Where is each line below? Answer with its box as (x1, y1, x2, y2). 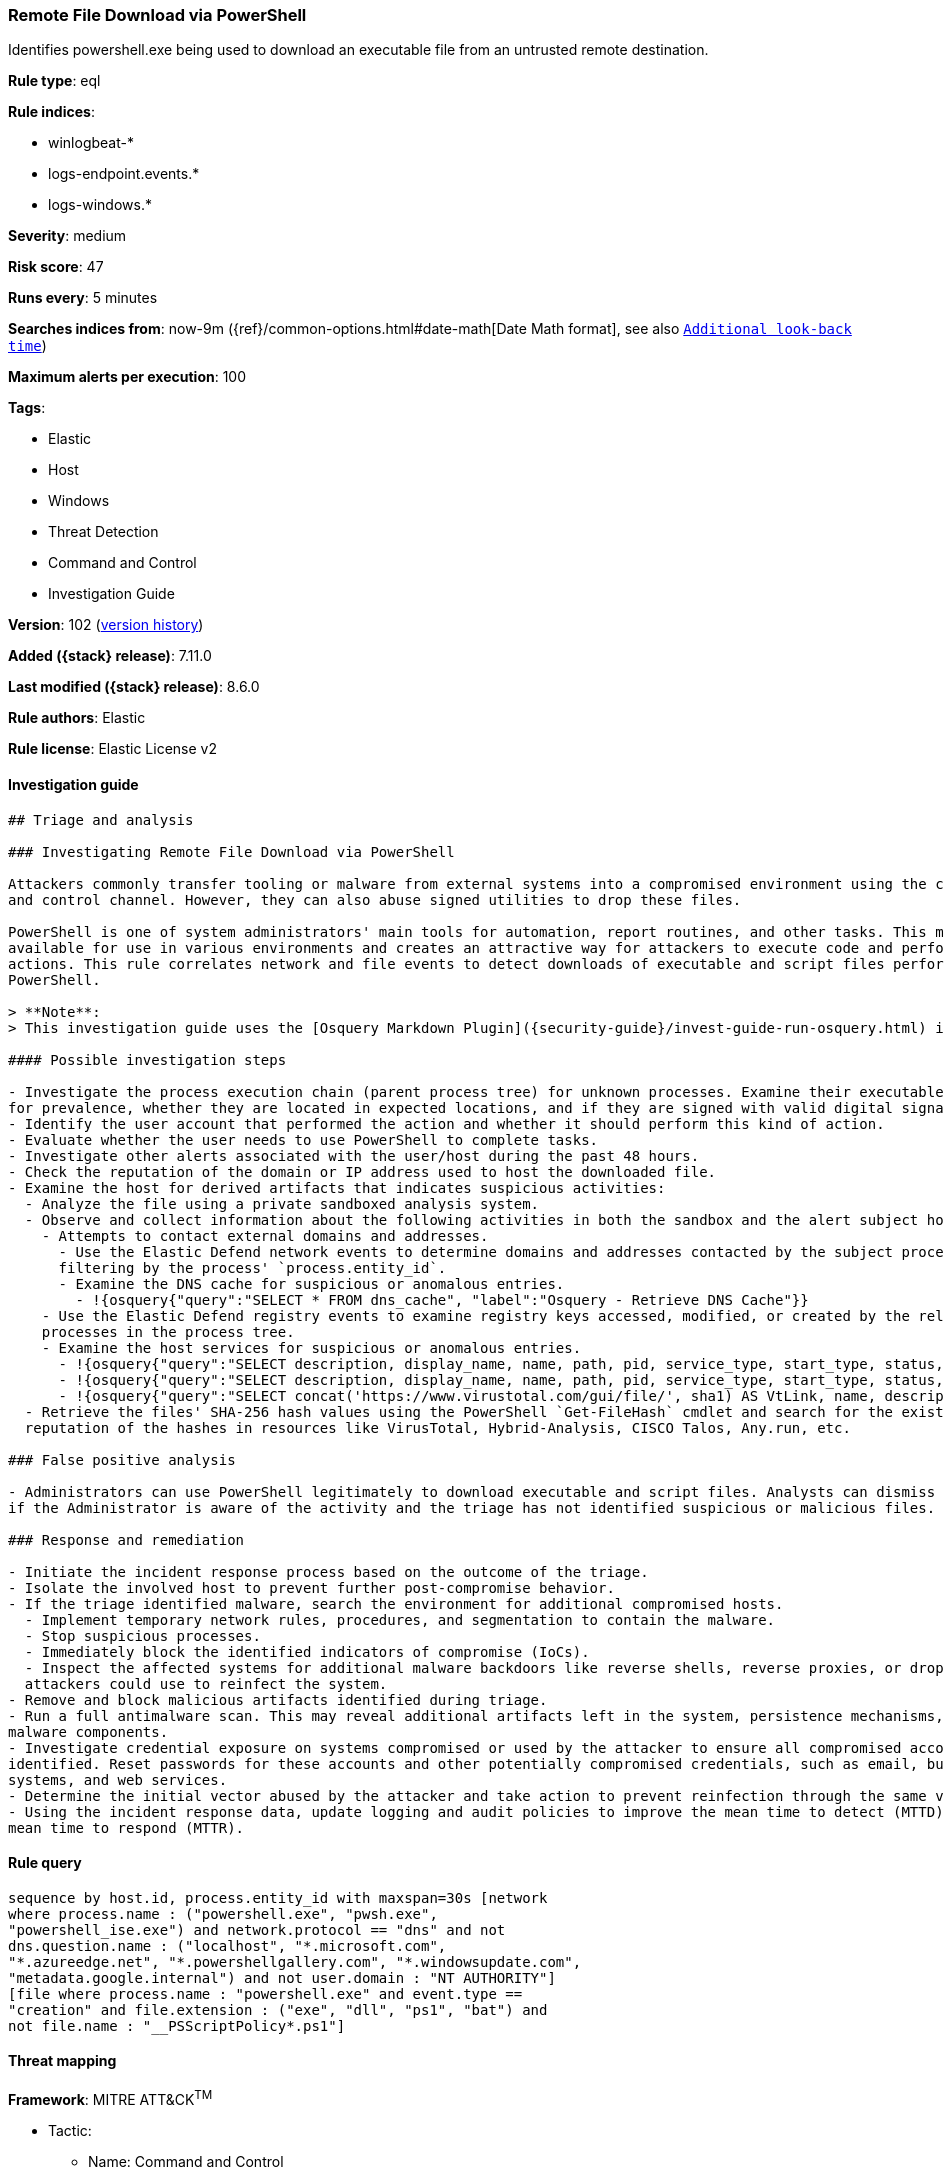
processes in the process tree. (41, 1323, 295, 1340)
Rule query (8, 1854, 82, 1872)
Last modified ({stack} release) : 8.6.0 (8, 678, 260, 696)
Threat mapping (8, 2052, 117, 2070)
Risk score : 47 (8, 258, 104, 276)
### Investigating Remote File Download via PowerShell (8, 843, 455, 860)
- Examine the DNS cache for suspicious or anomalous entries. (58, 1275, 565, 1292)
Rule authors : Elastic (8, 709, 146, 727)
